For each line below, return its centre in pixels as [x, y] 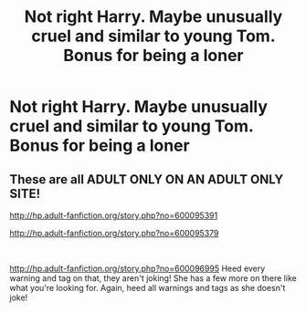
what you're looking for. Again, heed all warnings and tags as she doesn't [148, 288]
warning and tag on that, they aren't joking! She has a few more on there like [153, 278]
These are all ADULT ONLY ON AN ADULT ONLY [147, 179]
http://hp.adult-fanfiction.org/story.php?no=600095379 [114, 233]
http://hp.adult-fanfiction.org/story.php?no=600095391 [114, 215]
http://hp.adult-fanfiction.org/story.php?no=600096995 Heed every [137, 268]
